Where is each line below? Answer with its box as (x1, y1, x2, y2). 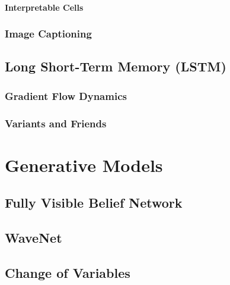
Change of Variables (5, 263, 130, 281)
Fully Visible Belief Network (5, 193, 183, 212)
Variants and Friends (5, 115, 107, 130)
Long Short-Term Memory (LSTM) (5, 57, 226, 76)
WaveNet (5, 228, 62, 247)
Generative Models (5, 152, 163, 177)
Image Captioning (5, 26, 92, 41)
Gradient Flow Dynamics (5, 88, 127, 103)
